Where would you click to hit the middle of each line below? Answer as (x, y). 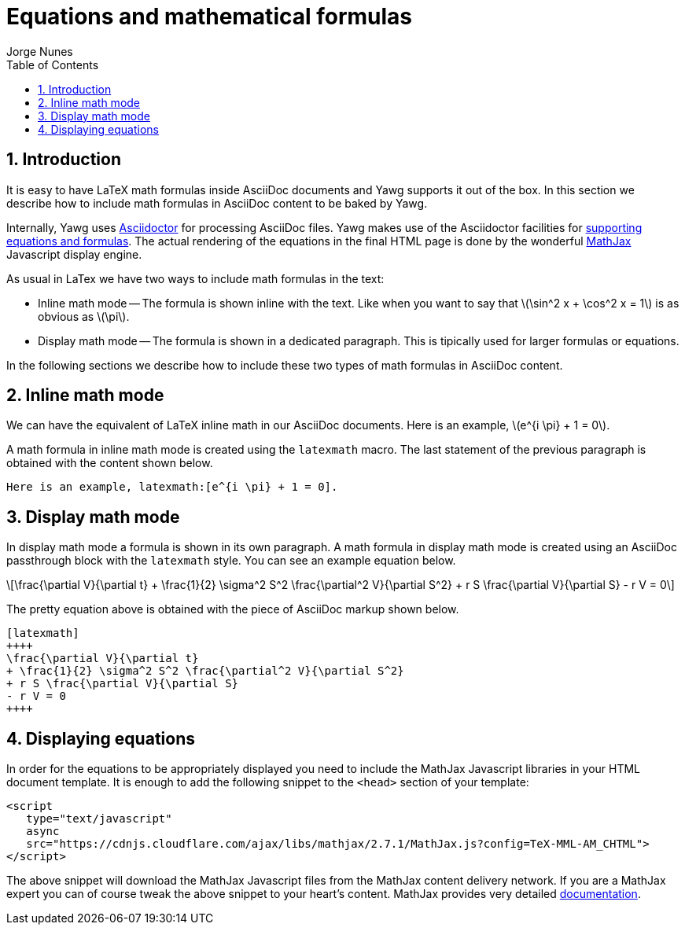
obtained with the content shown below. (110, 463)
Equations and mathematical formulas (210, 17)
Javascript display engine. (74, 254)
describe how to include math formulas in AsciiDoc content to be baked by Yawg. (217, 203)
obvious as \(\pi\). (84, 316)
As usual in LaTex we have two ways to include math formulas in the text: (195, 278)
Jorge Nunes (40, 51)
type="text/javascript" (99, 819)
